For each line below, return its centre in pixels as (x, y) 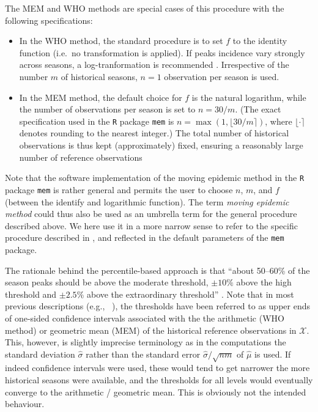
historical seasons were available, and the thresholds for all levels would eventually (159, 380)
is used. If (273, 354)
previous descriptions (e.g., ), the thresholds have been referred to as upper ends (157, 306)
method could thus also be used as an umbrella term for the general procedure (151, 214)
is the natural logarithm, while (249, 97)
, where (279, 121)
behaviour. (25, 404)
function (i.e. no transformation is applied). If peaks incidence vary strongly (162, 52)
